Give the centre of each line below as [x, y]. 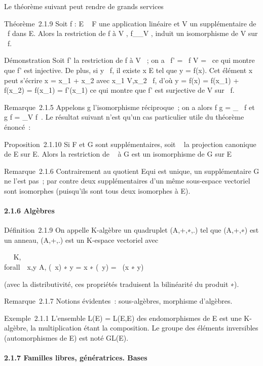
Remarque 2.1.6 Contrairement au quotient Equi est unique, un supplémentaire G [132, 171]
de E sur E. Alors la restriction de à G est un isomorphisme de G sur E [118, 154]
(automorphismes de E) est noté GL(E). [66, 338]
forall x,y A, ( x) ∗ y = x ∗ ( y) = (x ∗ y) [74, 267]
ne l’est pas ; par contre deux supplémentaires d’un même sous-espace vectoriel [127, 181]
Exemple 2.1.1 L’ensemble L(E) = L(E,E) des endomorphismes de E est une [123, 318]
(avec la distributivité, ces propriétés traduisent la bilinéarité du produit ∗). [122, 284]
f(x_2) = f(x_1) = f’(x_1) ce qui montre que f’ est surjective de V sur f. [119, 90]
